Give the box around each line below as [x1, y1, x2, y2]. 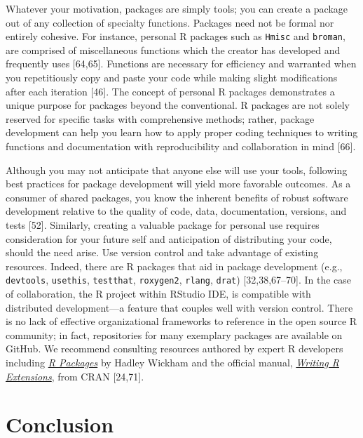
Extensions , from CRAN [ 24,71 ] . [6, 369, 144, 383]
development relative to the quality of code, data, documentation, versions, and [6, 204, 347, 218]
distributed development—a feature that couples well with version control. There [6, 300, 353, 314]
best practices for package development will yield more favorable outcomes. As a [6, 176, 351, 191]
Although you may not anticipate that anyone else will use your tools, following [6, 162, 348, 177]
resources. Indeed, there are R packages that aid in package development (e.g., [6, 258, 343, 273]
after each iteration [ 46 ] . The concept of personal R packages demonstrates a [6, 84, 335, 98]
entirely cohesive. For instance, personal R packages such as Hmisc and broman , [6, 29, 345, 44]
